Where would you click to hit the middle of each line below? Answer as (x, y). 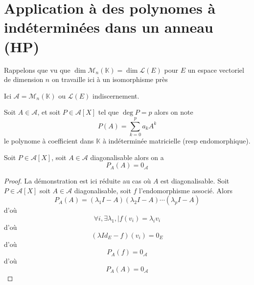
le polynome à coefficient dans (49, 141)
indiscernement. (116, 95)
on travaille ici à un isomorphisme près (110, 79)
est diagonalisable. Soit (195, 181)
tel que (108, 112)
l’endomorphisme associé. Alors (186, 190)
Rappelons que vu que (37, 70)
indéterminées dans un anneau (109, 27)
